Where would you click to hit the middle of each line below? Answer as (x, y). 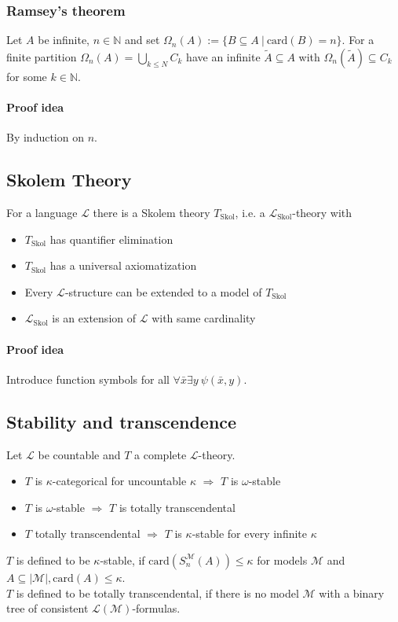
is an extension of (94, 318)
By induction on (45, 137)
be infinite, (64, 40)
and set (142, 40)
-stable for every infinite (250, 534)
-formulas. (156, 608)
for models (282, 559)
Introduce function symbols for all (88, 379)
